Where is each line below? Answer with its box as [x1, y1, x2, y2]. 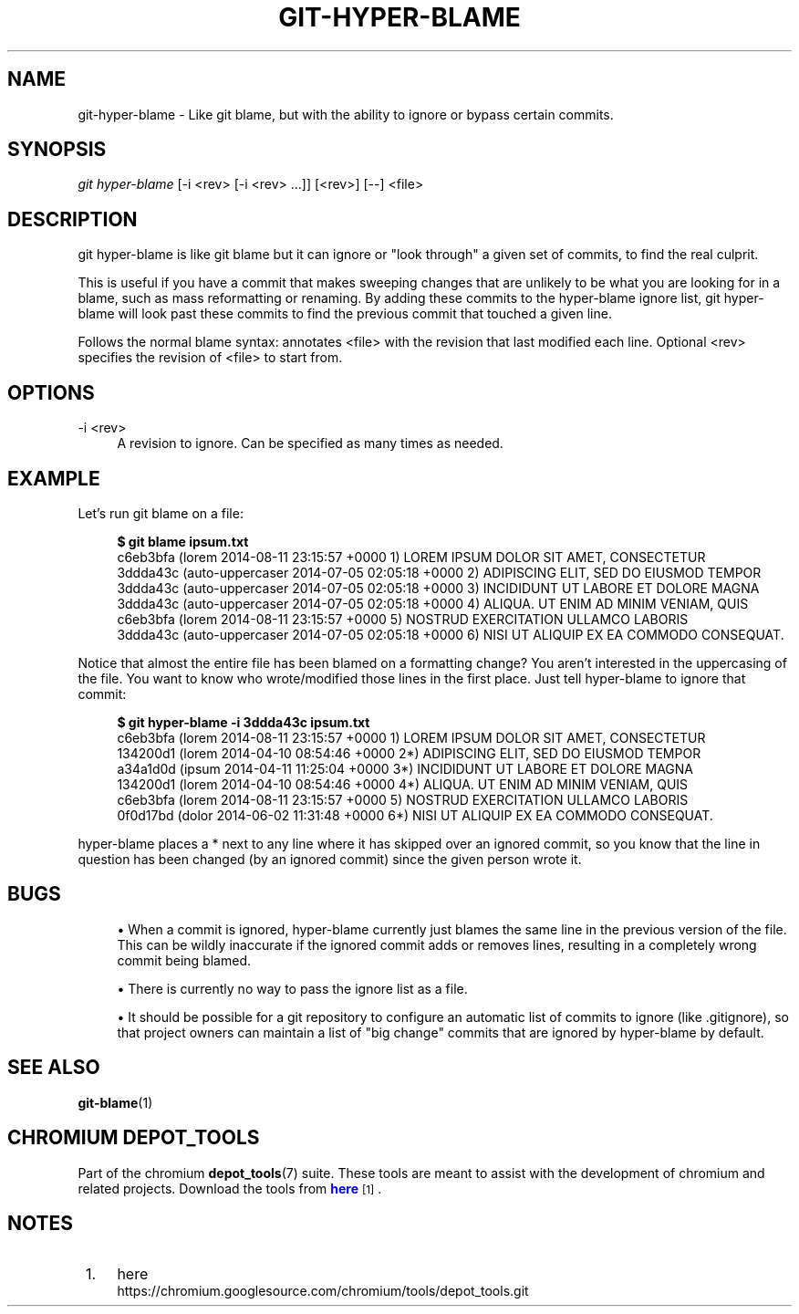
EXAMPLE [7, 466, 100, 490]
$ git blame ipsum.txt [117, 533, 249, 549]
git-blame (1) [78, 1094, 153, 1111]
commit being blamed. [117, 952, 251, 968]
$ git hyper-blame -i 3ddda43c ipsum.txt [117, 714, 370, 730]
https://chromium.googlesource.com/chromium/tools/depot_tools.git [117, 1283, 529, 1299]
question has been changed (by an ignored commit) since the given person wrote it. [78, 850, 582, 867]
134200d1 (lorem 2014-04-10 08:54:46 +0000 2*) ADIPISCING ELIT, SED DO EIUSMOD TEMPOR [117, 745, 701, 761]
